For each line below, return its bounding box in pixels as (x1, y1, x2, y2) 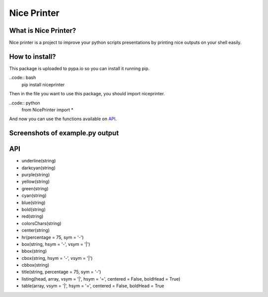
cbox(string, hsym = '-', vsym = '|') (21, 255, 93, 261)
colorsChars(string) (21, 220, 62, 226)
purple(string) (21, 172, 50, 178)
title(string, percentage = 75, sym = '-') (21, 269, 101, 275)
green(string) (21, 185, 49, 191)
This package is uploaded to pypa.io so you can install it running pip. (9, 65, 150, 72)
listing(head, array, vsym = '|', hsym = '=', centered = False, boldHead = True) (21, 276, 181, 282)
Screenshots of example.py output (9, 129, 119, 138)
